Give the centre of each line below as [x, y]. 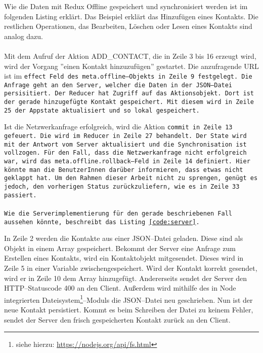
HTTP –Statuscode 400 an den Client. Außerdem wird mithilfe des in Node [120, 288]
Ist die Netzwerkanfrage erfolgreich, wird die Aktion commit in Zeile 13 [118, 127]
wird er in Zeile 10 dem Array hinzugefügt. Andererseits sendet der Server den [126, 278]
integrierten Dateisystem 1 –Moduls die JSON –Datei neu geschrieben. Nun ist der [128, 299]
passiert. [20, 195]
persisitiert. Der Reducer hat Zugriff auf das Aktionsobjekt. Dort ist [129, 94]
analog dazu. [24, 36]
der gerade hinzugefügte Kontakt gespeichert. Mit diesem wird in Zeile [129, 102]
